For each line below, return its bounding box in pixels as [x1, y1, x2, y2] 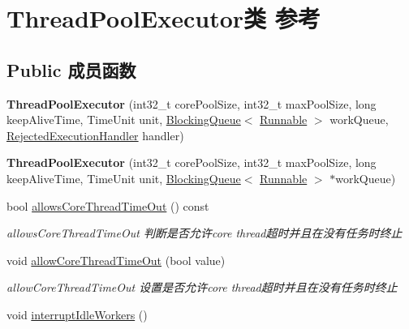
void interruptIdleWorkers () [6, 305, 148, 323]
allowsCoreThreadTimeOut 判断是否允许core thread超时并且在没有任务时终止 [6, 224, 403, 241]
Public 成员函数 [6, 57, 136, 82]
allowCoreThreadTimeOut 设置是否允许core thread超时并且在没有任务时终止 [6, 279, 398, 296]
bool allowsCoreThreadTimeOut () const [6, 197, 209, 214]
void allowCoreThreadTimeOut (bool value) [6, 251, 226, 268]
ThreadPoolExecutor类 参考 [6, 2, 321, 35]
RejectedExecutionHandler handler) [6, 126, 184, 143]
